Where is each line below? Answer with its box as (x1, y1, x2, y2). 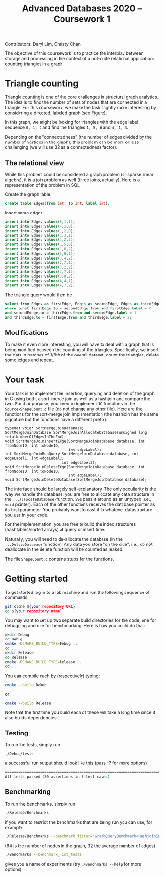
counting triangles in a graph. (5, 61, 64, 67)
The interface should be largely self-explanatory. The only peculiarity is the (5, 486, 156, 492)
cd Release (5, 655, 27, 660)
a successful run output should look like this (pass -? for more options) (5, 760, 147, 766)
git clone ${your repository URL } (5, 604, 76, 609)
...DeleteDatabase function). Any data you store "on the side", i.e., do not (5, 542, 153, 547)
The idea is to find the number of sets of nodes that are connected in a (5, 99, 147, 105)
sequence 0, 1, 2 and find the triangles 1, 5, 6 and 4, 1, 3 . (5, 124, 128, 130)
